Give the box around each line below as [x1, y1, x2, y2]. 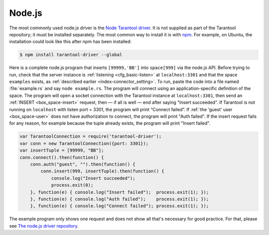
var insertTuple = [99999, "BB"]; [19, 148, 104, 154]
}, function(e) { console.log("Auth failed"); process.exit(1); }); [30, 196, 209, 202]
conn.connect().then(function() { [19, 155, 104, 160]
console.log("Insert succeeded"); [51, 175, 135, 181]
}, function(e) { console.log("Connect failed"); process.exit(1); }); [30, 203, 209, 209]
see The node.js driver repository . [9, 223, 79, 229]
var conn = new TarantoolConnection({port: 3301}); [19, 141, 149, 146]
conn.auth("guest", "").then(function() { [30, 161, 135, 167]
